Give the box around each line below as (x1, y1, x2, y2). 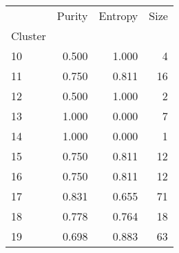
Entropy (98, 8, 138, 24)
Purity (56, 8, 88, 24)
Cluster (11, 28, 46, 44)
